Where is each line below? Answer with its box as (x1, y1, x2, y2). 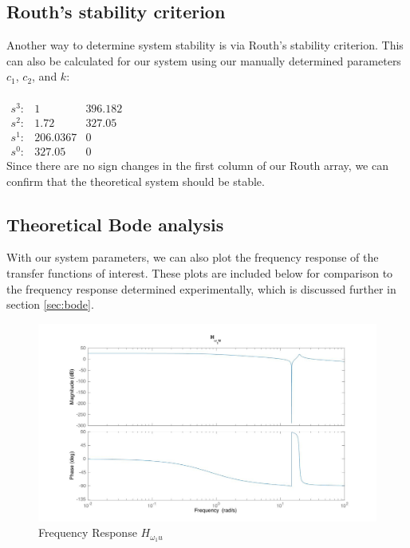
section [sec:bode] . (6, 296, 94, 313)
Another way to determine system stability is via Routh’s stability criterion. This (6, 37, 404, 53)
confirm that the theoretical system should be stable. (6, 172, 265, 189)
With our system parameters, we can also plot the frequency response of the (6, 249, 379, 266)
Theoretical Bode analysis (6, 211, 224, 236)
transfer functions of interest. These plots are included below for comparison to (6, 265, 393, 281)
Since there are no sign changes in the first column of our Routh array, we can (6, 157, 388, 174)
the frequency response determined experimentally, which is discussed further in (6, 280, 396, 297)
